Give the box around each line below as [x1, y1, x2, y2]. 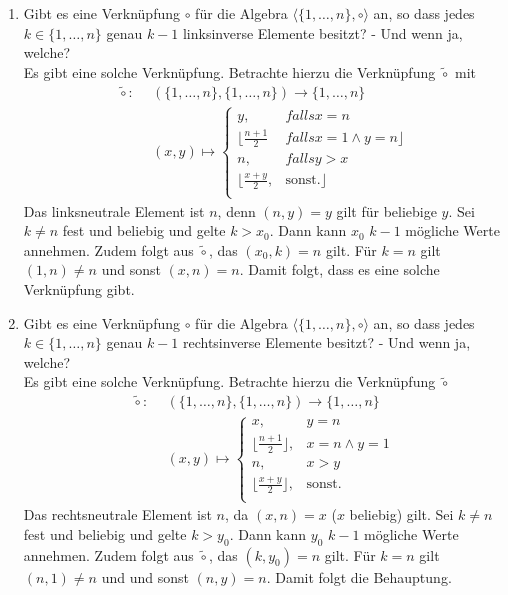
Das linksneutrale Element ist [23, 200, 205, 221]
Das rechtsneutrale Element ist [23, 504, 212, 525]
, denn [217, 200, 256, 221]
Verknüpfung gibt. [23, 278, 135, 299]
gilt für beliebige [336, 200, 437, 221]
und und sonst [101, 566, 189, 587]
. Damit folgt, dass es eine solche [239, 259, 440, 280]
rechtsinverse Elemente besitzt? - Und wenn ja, [182, 332, 471, 353]
